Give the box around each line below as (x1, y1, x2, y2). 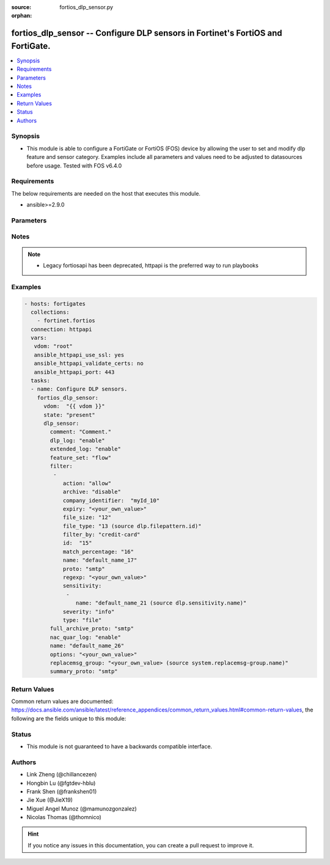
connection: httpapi (31, 326, 92, 333)
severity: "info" (62, 608, 115, 615)
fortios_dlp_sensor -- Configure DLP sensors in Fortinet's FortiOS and (11, 28, 282, 39)
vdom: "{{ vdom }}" (43, 403, 105, 410)
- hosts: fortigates (24, 300, 86, 307)
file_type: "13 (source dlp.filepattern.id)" (62, 523, 202, 529)
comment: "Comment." (50, 429, 112, 435)
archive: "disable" (62, 488, 122, 495)
